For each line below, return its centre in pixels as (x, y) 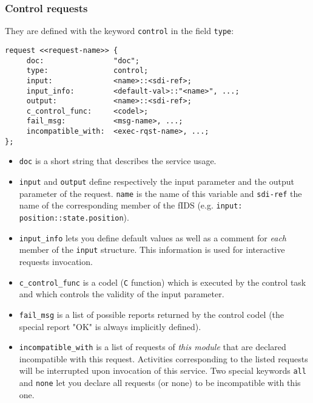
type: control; (87, 71)
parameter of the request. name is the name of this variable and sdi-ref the (160, 193)
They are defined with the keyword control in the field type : (119, 31)
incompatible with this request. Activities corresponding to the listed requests (163, 358)
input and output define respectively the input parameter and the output (156, 181)
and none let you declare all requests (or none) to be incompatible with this (160, 383)
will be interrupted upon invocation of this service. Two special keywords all (163, 370)
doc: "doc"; (83, 60)
